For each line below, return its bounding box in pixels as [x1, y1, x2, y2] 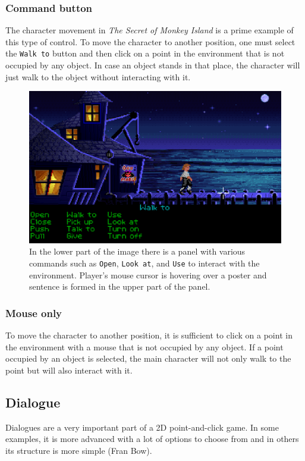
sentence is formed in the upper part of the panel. [29, 280, 210, 293]
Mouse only [5, 305, 62, 320]
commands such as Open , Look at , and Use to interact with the [29, 256, 260, 269]
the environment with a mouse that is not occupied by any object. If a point [5, 340, 284, 353]
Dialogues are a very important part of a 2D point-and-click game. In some [5, 421, 279, 433]
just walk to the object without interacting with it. [5, 70, 191, 83]
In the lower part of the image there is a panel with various [29, 245, 246, 258]
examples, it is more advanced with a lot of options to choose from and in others [5, 432, 299, 445]
